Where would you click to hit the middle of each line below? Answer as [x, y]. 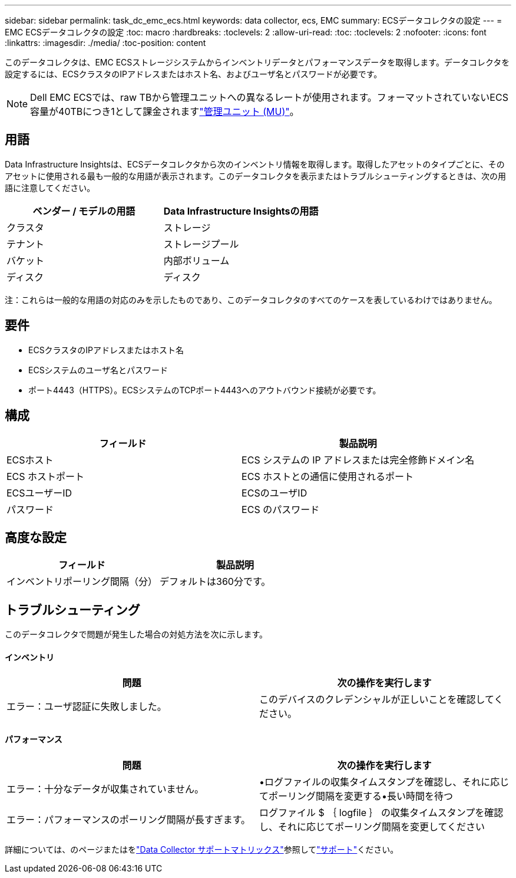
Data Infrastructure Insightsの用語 [241, 211]
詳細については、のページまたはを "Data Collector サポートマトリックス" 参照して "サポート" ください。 [202, 849]
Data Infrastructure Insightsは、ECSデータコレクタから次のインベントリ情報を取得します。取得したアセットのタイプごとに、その [255, 164]
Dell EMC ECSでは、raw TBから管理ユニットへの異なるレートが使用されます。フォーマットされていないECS [269, 97]
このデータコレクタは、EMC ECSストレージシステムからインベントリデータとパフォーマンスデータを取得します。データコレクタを [257, 62]
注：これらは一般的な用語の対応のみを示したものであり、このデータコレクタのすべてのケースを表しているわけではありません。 [251, 300]
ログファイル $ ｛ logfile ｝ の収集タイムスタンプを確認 [381, 812]
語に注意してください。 [50, 188]
